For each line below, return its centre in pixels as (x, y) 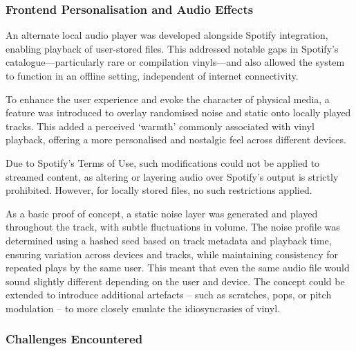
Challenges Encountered (74, 339)
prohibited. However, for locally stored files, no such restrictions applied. (159, 190)
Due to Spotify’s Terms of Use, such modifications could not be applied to (163, 162)
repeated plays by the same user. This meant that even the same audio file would (178, 268)
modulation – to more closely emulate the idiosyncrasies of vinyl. (143, 308)
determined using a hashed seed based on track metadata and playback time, (169, 240)
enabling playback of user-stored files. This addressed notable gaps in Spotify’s (172, 48)
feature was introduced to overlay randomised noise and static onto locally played (178, 112)
